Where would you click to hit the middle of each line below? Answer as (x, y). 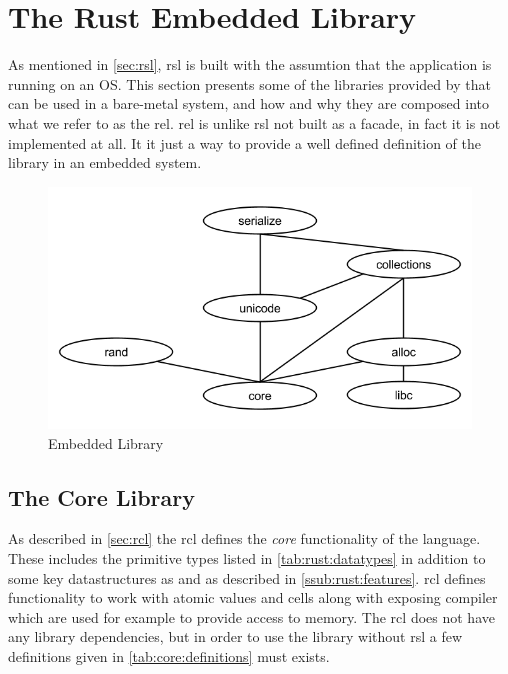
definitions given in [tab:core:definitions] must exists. (169, 655)
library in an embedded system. (105, 162)
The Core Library (101, 496)
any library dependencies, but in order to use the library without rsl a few (235, 636)
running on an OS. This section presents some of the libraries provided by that (249, 83)
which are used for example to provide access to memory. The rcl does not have (251, 616)
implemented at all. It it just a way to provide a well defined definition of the (245, 142)
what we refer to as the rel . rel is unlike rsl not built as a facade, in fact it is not (254, 122)
